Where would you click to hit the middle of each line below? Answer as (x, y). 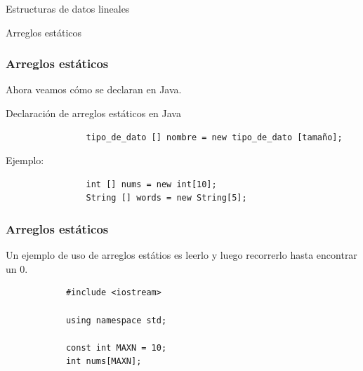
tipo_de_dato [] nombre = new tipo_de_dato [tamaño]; (214, 137)
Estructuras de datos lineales (68, 8)
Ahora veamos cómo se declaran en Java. (94, 89)
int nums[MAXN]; (104, 362)
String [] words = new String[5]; (166, 198)
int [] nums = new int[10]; (151, 184)
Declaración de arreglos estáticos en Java (93, 113)
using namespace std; (116, 320)
